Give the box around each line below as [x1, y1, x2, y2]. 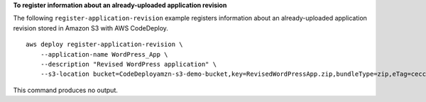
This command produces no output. [13, 86, 119, 94]
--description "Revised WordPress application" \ [40, 60, 217, 68]
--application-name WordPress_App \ [40, 50, 168, 58]
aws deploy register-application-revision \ [26, 40, 184, 49]
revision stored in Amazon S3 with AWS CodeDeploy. [13, 23, 168, 32]
